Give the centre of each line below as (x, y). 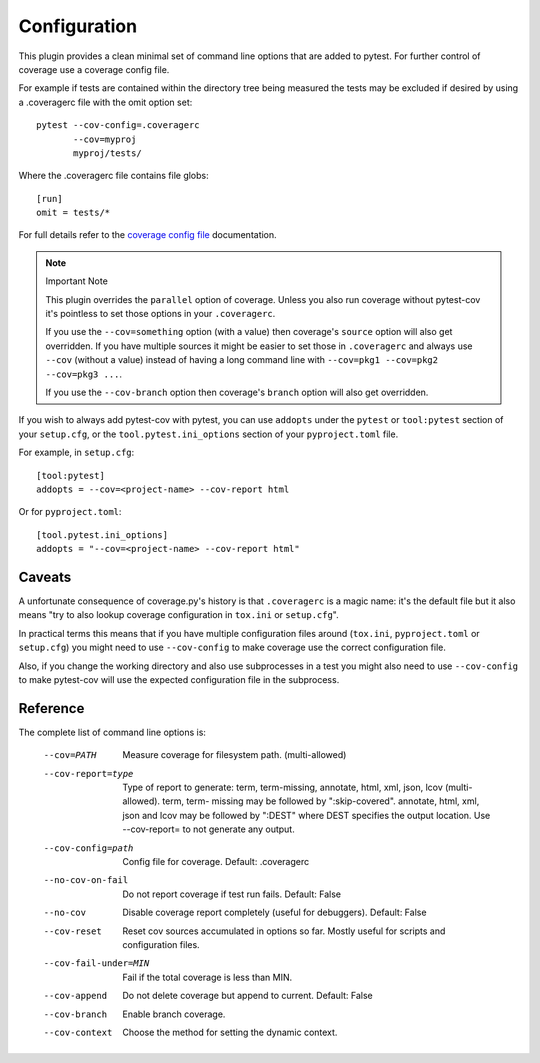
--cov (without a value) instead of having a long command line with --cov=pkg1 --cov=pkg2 (242, 360)
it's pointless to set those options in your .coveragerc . (160, 314)
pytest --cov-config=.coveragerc (118, 125)
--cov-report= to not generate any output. (208, 829)
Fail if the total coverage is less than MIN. (207, 977)
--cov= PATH (70, 755)
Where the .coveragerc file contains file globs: (113, 176)
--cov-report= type (88, 773)
